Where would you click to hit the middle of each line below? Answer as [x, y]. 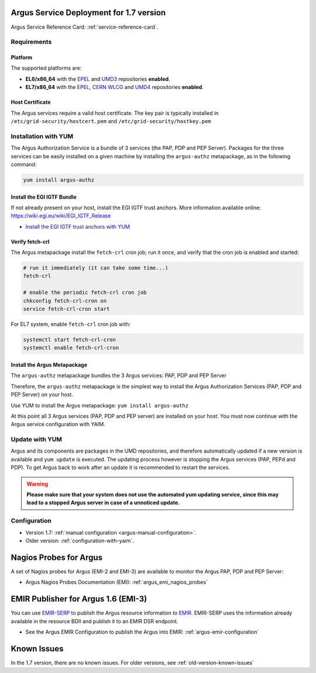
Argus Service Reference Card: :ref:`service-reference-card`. [85, 27]
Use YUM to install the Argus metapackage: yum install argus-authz [99, 405]
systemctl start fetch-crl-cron [70, 340]
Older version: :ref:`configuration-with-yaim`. [80, 541]
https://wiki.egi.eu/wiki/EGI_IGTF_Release [61, 216]
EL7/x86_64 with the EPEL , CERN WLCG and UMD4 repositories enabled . [115, 87]
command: [24, 164]
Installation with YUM [42, 136]
